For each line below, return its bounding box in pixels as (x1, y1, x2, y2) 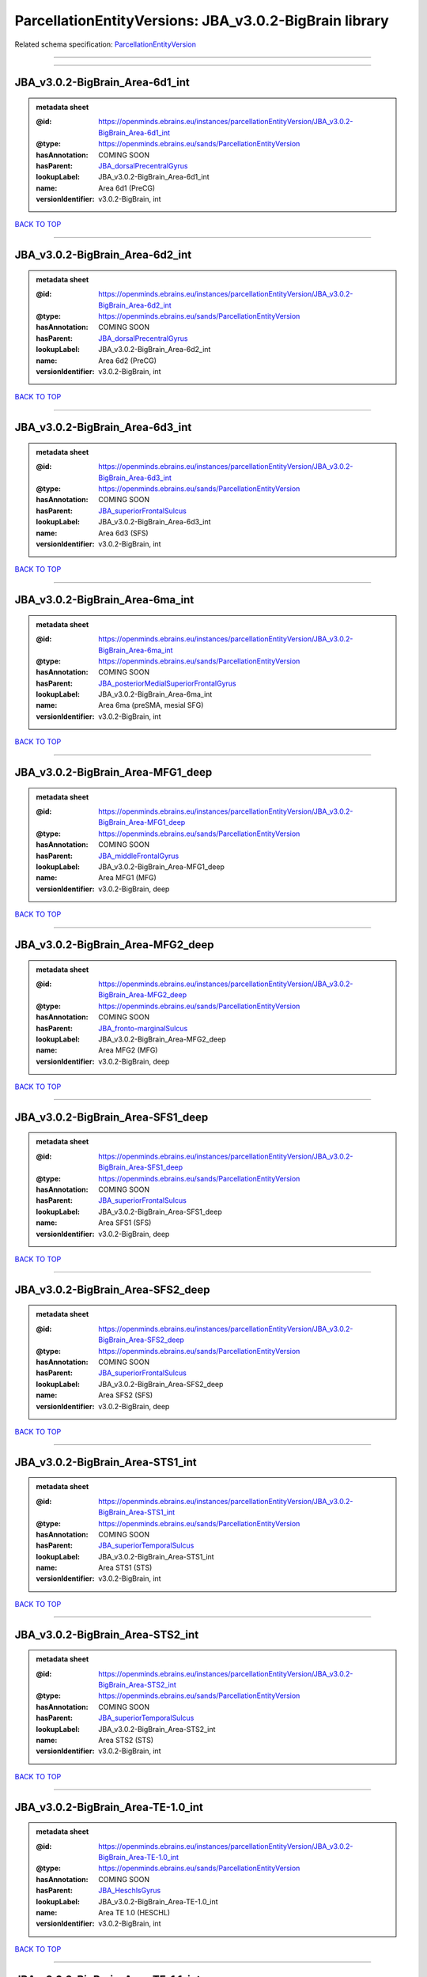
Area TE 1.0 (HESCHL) (98, 1907, 170, 1917)
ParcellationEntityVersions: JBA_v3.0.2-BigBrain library (14, 12, 389, 29)
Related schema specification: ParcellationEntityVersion (14, 40, 197, 49)
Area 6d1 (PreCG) (98, 183, 156, 193)
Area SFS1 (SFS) (98, 1218, 152, 1227)
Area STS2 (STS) (98, 1735, 154, 1745)
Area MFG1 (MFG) (98, 873, 157, 883)
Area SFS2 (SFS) (98, 1390, 153, 1400)
